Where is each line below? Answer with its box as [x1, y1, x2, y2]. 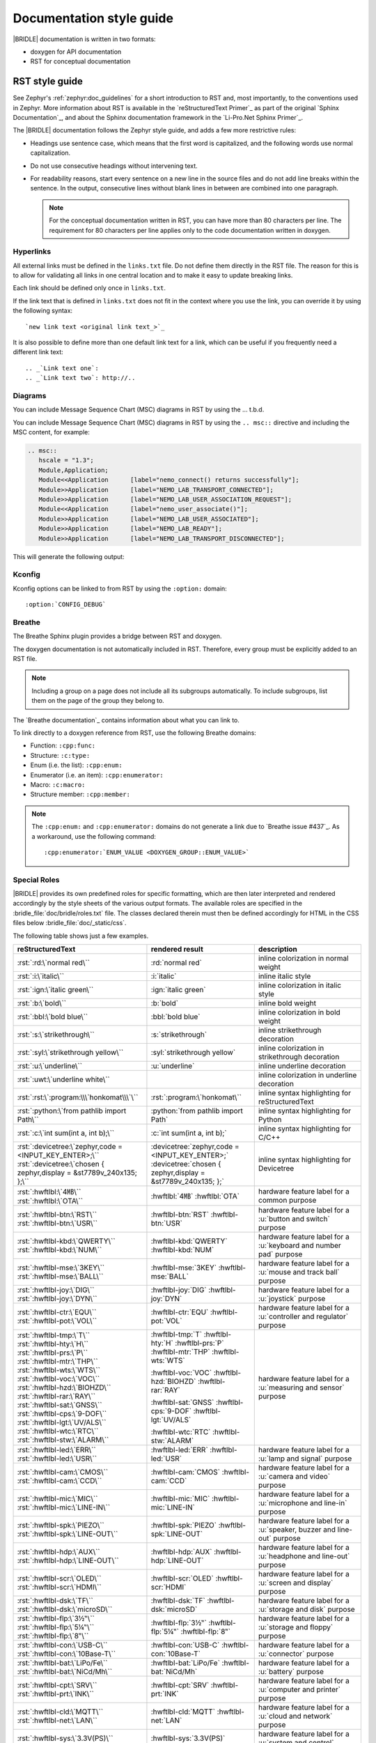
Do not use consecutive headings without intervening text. [30, 161, 198, 170]
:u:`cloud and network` [258, 1712, 333, 1721]
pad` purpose [258, 1249, 303, 1258]
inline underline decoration [258, 1061, 346, 1070]
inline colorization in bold [258, 1007, 340, 1017]
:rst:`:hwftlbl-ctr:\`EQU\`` [17, 1307, 97, 1317]
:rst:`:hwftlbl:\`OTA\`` [17, 1196, 84, 1205]
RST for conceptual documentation [30, 57, 131, 66]
